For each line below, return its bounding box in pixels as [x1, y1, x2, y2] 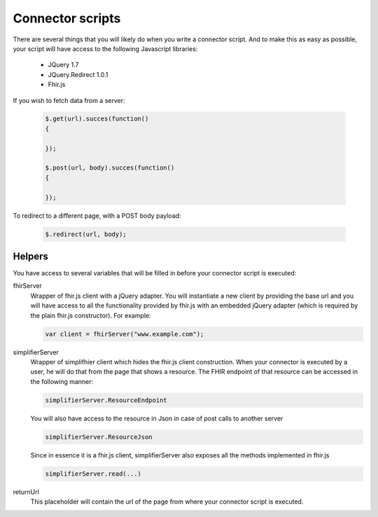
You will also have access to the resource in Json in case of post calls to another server [30, 414, 283, 422]
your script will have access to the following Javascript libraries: [13, 44, 198, 53]
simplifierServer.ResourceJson [45, 433, 153, 441]
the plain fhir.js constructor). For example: [30, 311, 151, 319]
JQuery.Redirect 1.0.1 [48, 70, 108, 78]
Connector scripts [13, 11, 121, 26]
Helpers [13, 250, 48, 262]
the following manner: [30, 377, 94, 385]
